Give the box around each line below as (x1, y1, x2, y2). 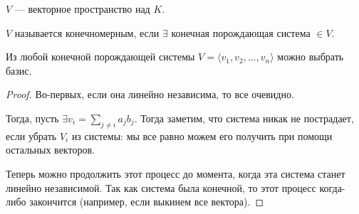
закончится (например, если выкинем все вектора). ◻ (29, 194, 264, 209)
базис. (6, 63, 32, 77)
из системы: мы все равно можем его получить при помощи (71, 128, 333, 143)
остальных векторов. (6, 142, 95, 157)
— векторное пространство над (14, 1, 150, 16)
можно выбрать (277, 49, 344, 64)
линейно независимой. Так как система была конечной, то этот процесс (6, 180, 316, 195)
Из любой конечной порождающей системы (6, 49, 195, 64)
